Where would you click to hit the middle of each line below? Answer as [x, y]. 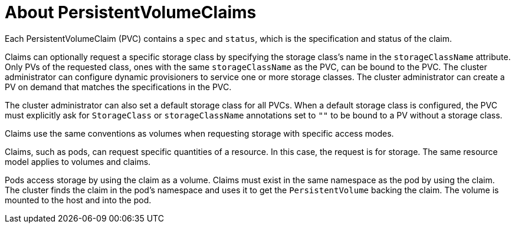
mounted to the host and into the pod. [78, 200]
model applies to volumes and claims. [78, 161]
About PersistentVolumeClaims [131, 12]
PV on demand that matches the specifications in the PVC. [118, 87]
